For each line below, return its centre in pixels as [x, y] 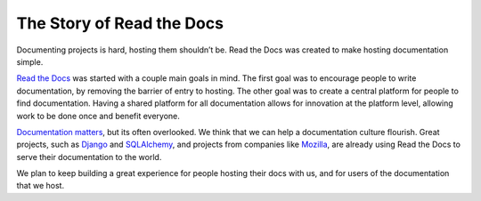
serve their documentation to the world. [89, 157]
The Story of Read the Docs [120, 23]
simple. [30, 61]
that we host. [41, 186]
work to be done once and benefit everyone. [98, 116]
